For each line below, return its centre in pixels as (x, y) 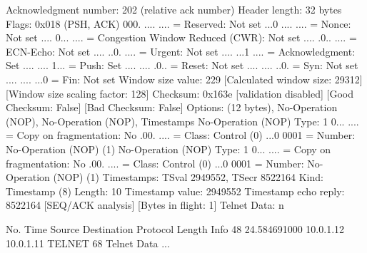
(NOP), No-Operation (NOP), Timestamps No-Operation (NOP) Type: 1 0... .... (182, 121)
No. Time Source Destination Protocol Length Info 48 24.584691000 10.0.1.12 (175, 228)
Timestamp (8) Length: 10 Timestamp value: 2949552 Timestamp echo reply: (175, 191)
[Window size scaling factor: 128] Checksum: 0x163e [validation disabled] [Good (180, 93)
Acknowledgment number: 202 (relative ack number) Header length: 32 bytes (174, 9)
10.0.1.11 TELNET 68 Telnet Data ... (88, 243)
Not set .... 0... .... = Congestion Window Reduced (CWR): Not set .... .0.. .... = (181, 37)
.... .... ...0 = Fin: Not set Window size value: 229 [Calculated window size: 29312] (184, 79)
